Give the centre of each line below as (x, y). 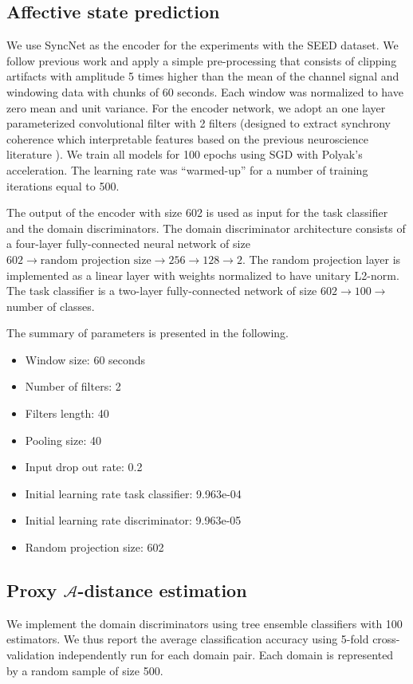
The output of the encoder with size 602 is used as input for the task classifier (197, 212)
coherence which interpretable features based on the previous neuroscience (187, 138)
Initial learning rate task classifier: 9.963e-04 (133, 493)
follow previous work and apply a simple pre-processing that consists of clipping (202, 60)
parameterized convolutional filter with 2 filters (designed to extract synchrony (199, 123)
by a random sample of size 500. (85, 670)
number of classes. (51, 306)
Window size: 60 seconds (85, 359)
